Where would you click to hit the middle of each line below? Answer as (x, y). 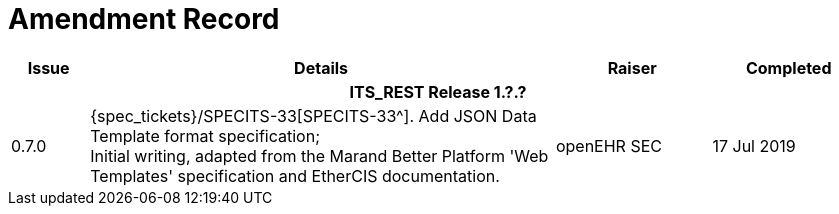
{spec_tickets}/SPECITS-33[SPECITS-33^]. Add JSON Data (313, 115)
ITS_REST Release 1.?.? (438, 91)
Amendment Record (144, 19)
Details (321, 67)
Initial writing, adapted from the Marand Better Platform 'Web (319, 155)
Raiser (632, 67)
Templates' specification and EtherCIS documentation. (295, 175)
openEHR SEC (608, 145)
